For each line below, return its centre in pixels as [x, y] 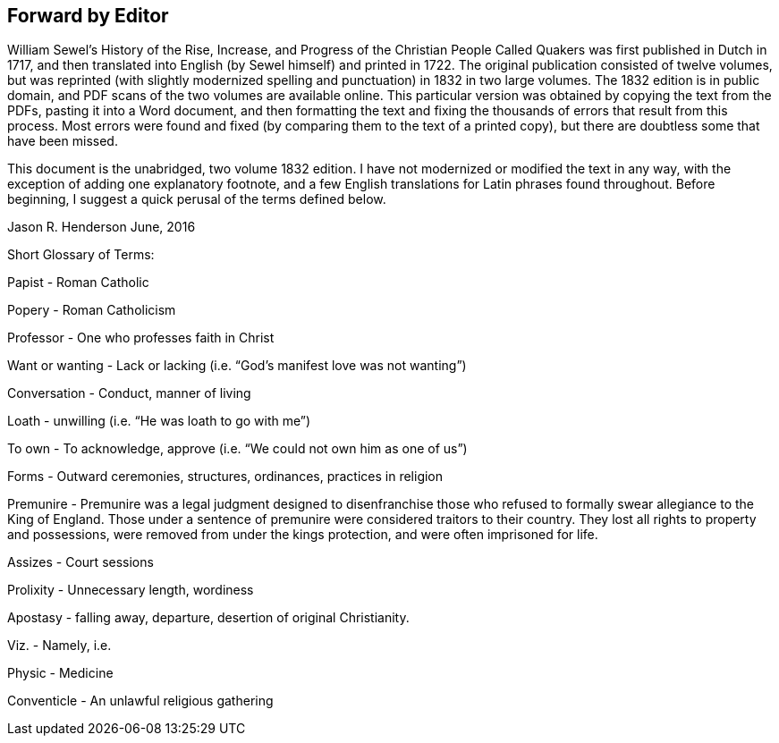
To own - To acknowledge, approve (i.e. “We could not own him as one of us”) [237, 449]
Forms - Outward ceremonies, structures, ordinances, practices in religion [225, 477]
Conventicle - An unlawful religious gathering [140, 701]
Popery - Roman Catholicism [92, 310]
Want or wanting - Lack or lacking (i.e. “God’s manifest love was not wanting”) [237, 366]
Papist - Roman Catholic [78, 283]
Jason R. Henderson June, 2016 [102, 227]
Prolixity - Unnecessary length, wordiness [131, 590]
